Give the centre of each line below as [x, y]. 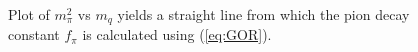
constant [34, 34]
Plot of [29, 14]
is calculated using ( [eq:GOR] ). [177, 34]
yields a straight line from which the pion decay [263, 14]
